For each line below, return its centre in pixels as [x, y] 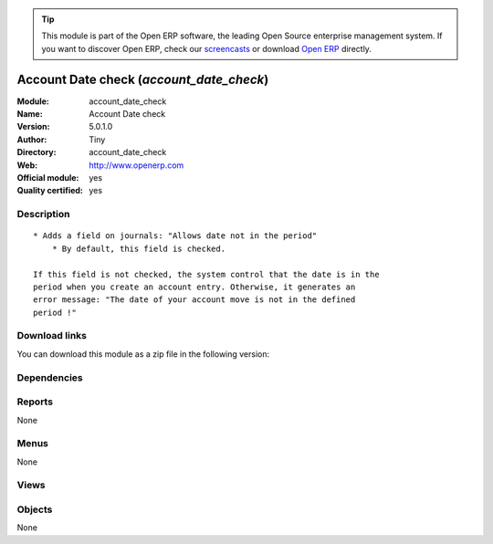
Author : [32, 139]
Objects [35, 509]
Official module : [48, 178]
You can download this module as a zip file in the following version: [143, 354]
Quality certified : [50, 191]
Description [43, 214]
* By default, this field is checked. [139, 248]
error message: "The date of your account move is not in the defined [194, 300]
